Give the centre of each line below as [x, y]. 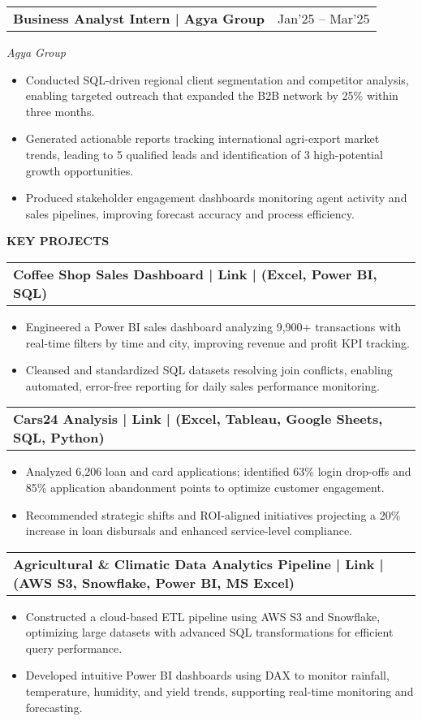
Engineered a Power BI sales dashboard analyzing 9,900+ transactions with [213, 326]
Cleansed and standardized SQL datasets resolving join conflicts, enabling [209, 370]
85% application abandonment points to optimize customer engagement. [205, 487]
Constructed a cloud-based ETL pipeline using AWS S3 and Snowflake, [203, 616]
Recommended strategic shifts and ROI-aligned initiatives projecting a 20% [213, 514]
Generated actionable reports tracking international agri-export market [202, 138]
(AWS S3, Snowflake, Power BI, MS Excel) [154, 582]
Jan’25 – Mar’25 [323, 18]
